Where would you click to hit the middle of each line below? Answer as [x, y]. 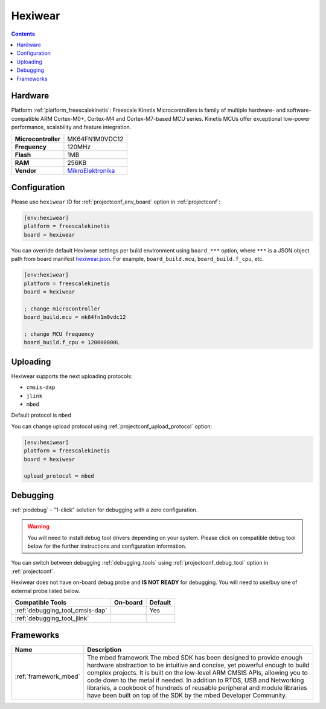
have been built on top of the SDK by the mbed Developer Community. [187, 696]
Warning [38, 527]
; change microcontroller [62, 309]
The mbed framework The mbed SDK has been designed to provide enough [195, 658]
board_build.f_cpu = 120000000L [72, 342]
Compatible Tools [40, 602]
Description [104, 650]
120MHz [79, 147]
